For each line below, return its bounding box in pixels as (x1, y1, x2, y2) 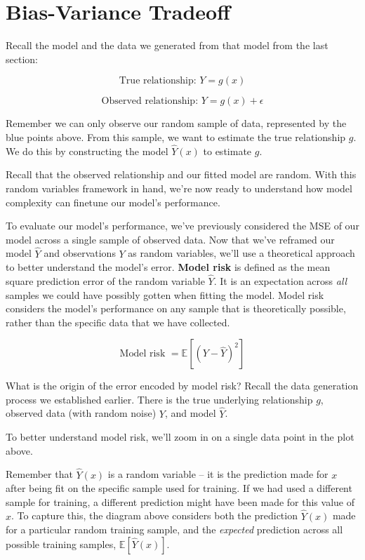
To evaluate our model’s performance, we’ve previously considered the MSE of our (6, 218, 359, 233)
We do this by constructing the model (6, 143, 168, 158)
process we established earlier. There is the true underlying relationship (6, 392, 313, 406)
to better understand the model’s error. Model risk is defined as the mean (6, 260, 331, 274)
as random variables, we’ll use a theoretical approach (128, 246, 355, 260)
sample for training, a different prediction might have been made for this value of (6, 494, 354, 509)
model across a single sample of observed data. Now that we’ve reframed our (6, 232, 335, 246)
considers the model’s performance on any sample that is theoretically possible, (6, 301, 346, 316)
